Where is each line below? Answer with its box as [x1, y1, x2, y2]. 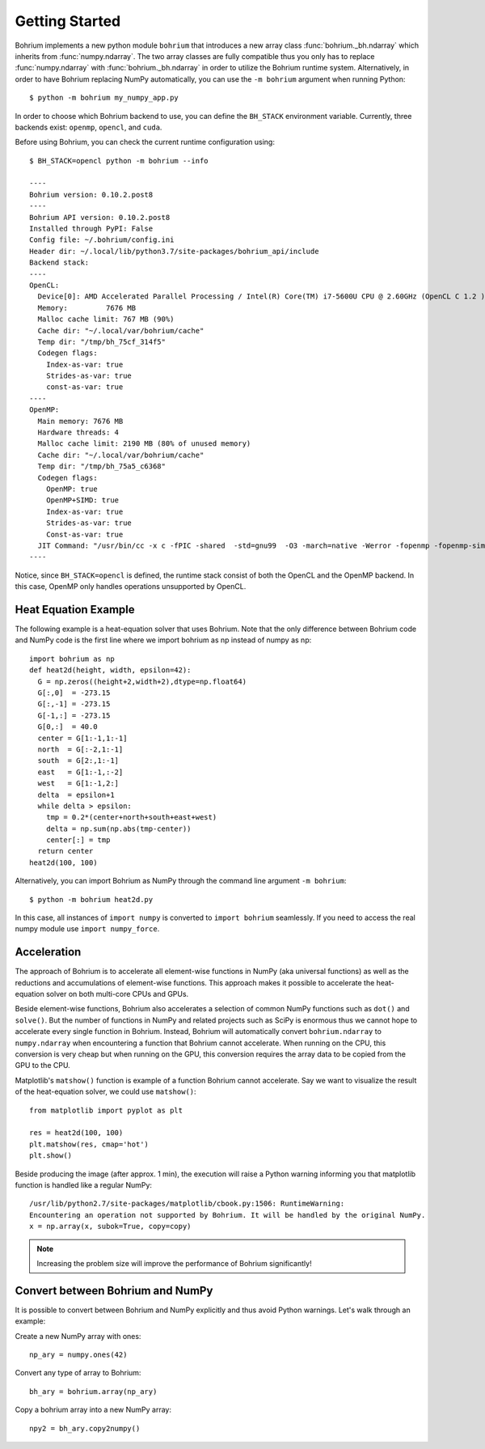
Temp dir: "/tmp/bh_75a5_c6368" [37, 462, 166, 471]
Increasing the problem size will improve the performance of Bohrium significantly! [36, 1258, 312, 1268]
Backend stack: [29, 258, 90, 267]
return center [37, 846, 94, 856]
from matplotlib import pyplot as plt [29, 1105, 183, 1115]
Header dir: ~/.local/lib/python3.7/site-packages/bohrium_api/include [29, 247, 319, 256]
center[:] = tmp [45, 836, 111, 845]
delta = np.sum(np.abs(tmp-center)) [45, 824, 192, 833]
